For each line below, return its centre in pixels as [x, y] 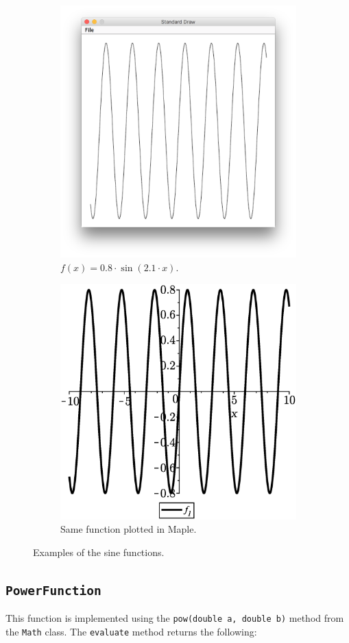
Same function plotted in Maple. [129, 529]
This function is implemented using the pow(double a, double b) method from [175, 618]
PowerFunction [53, 590]
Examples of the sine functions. [99, 552]
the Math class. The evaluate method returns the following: [131, 631]
